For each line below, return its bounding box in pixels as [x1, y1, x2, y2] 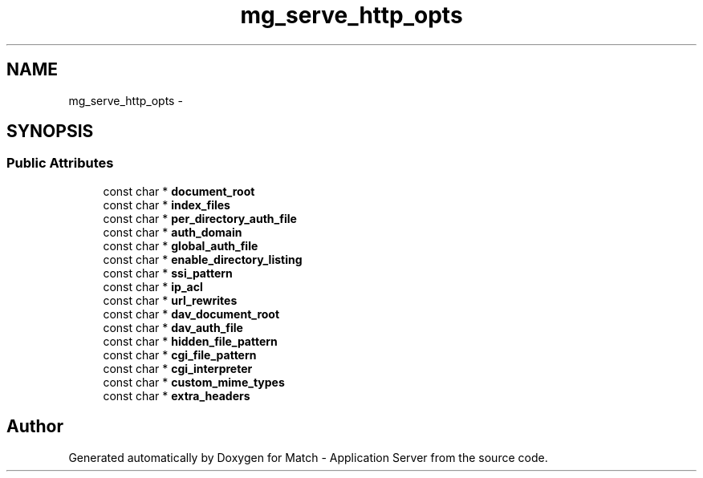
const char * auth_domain [103, 225, 242, 239]
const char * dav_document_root [103, 306, 280, 321]
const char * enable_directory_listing [103, 252, 303, 266]
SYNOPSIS [6, 121, 94, 142]
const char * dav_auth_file [103, 320, 243, 334]
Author [6, 416, 63, 437]
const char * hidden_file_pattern [103, 334, 278, 348]
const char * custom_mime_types [103, 375, 285, 389]
